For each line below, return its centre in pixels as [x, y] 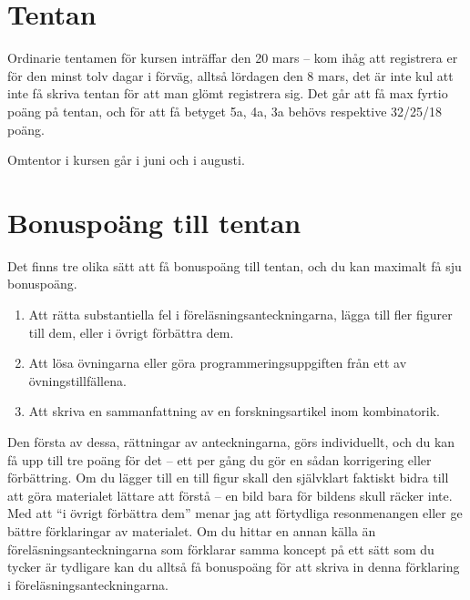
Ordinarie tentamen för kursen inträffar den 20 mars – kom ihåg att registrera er [233, 58]
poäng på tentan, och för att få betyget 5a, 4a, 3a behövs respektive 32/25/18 [225, 111]
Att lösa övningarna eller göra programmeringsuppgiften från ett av [218, 363]
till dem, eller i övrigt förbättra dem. [131, 332]
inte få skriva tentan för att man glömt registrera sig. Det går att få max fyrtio [228, 93]
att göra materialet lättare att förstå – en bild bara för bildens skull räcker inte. [230, 495]
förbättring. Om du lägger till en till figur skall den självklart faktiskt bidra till [228, 478]
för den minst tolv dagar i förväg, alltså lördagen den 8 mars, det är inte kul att [230, 75]
